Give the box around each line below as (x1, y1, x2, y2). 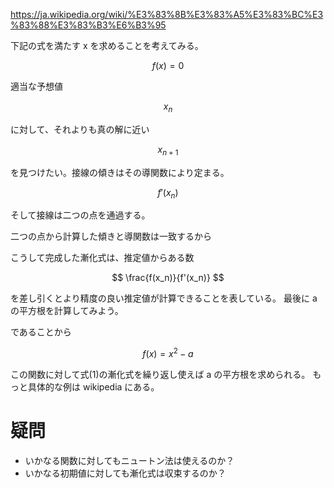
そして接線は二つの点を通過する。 (10, 209, 151, 221)
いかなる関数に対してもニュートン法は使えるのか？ (24, 454, 235, 466)
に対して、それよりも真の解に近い (10, 123, 150, 135)
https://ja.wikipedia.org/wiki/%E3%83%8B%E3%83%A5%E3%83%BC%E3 (10, 9, 324, 20)
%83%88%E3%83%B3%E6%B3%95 (10, 19, 167, 31)
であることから (10, 326, 72, 338)
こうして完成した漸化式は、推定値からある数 (10, 252, 195, 264)
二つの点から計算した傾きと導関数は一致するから (10, 230, 212, 243)
